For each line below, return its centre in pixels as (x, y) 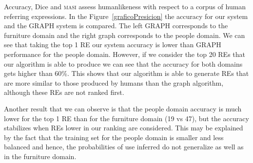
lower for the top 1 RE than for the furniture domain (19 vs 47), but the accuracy (126, 118)
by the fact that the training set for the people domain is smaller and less (114, 137)
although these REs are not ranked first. (64, 92)
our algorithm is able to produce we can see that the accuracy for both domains (123, 63)
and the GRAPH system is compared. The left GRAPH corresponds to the (116, 26)
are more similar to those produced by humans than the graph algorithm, (114, 82)
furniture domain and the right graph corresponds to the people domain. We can (125, 35)
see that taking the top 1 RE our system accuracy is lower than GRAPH (113, 45)
